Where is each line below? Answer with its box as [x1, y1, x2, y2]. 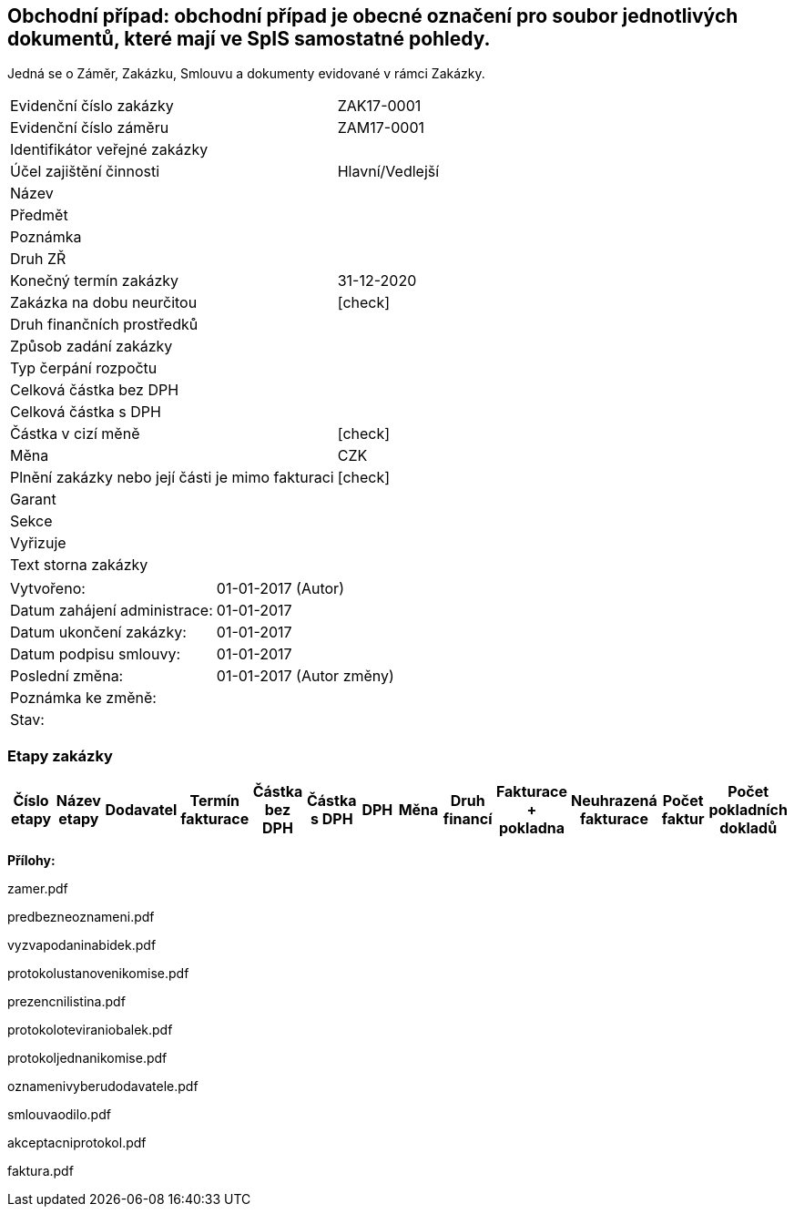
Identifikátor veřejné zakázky [10, 140, 209, 159]
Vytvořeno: [10, 579, 86, 598]
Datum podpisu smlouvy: [10, 645, 180, 664]
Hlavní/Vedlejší [337, 162, 440, 181]
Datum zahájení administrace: [10, 601, 213, 620]
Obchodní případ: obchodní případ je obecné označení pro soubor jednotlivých [7, 5, 738, 27]
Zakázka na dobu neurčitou [10, 293, 198, 312]
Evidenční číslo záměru [10, 118, 169, 138]
